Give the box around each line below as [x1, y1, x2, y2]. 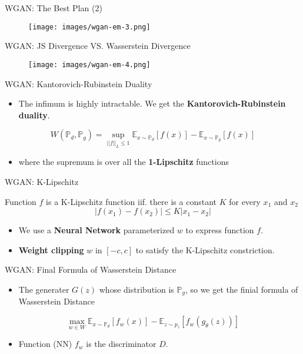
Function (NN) [18, 338, 72, 350]
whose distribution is [99, 283, 174, 296]
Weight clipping [18, 243, 84, 256]
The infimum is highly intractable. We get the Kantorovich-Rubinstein [18, 97, 286, 110]
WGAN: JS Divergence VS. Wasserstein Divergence [5, 39, 191, 52]
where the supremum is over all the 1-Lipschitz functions [18, 156, 229, 168]
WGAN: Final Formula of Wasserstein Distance [5, 263, 177, 276]
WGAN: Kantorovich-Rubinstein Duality [5, 77, 152, 90]
